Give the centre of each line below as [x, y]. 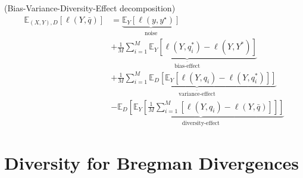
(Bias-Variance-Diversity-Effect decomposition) [90, 8]
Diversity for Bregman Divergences [152, 163]
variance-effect [197, 94]
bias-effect [187, 66]
